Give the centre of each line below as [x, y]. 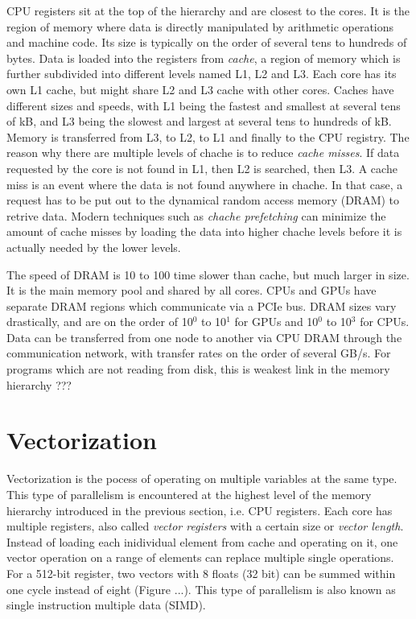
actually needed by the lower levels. [94, 247]
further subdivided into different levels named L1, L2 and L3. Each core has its [202, 74]
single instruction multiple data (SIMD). [106, 605]
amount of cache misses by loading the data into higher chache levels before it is [204, 231]
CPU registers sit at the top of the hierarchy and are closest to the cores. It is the [208, 10]
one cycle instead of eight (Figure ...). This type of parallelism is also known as [201, 589]
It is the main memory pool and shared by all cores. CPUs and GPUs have [192, 290]
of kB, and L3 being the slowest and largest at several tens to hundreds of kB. [199, 121]
